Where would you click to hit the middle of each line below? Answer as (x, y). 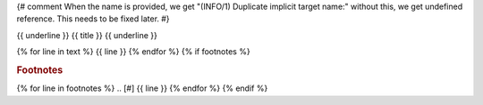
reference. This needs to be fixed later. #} (93, 19)
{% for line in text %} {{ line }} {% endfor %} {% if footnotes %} (133, 52)
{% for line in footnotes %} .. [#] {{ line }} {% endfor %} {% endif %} (142, 88)
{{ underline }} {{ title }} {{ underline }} (87, 35)
